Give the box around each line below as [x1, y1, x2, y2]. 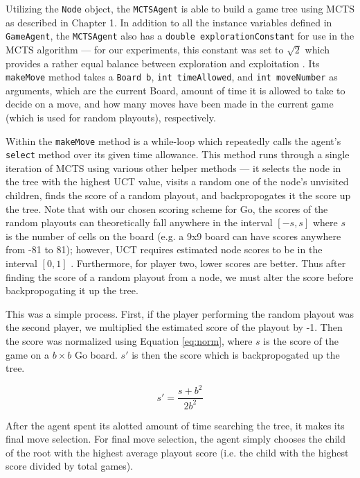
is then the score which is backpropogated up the [132, 347, 340, 361]
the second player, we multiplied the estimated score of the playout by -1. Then [6, 320, 343, 334]
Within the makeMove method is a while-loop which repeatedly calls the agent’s [6, 133, 341, 148]
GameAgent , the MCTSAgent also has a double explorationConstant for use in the [6, 28, 354, 43]
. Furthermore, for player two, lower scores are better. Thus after [71, 256, 346, 270]
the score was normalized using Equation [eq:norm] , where [6, 333, 253, 348]
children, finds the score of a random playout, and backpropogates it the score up [6, 188, 351, 203]
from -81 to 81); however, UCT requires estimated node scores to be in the [6, 242, 323, 257]
